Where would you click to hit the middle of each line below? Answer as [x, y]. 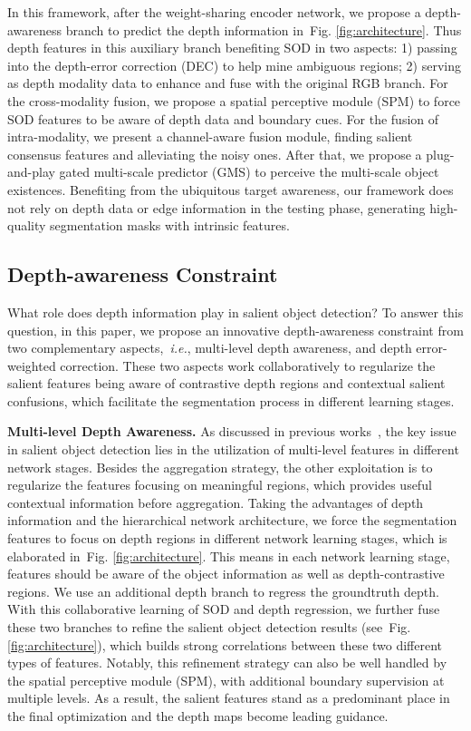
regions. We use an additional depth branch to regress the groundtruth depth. [223, 591]
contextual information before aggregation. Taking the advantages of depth [216, 502]
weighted [32, 365]
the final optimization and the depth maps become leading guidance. [198, 715]
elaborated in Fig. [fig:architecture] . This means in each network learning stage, [229, 556]
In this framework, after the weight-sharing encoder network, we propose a [214, 12]
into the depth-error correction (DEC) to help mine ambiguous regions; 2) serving [235, 65]
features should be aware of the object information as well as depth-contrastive [226, 574]
